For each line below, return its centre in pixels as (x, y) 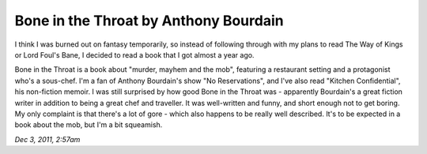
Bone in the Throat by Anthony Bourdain (149, 21)
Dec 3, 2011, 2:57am (47, 139)
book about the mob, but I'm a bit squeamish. (89, 125)
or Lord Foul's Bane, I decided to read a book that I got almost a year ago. (134, 54)
